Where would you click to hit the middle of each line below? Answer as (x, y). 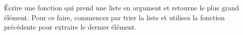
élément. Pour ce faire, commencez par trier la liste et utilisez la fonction (115, 17)
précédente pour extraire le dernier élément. (70, 27)
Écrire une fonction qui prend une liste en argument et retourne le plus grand (121, 7)
